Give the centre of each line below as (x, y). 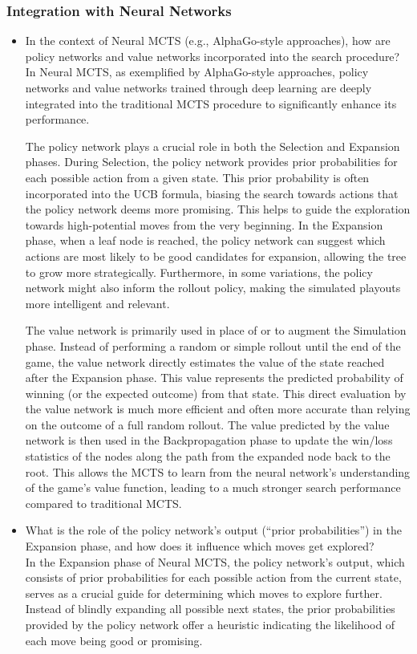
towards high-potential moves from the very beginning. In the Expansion (204, 224)
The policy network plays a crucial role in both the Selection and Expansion (213, 146)
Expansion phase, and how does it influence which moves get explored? (200, 546)
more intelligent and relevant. (97, 303)
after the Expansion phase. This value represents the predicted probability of (214, 378)
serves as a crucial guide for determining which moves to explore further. (204, 593)
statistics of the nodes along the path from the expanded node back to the (208, 456)
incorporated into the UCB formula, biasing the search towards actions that (212, 193)
